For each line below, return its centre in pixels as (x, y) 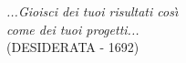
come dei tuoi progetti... (73, 29)
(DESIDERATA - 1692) (73, 47)
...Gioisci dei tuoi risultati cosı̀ (93, 11)
